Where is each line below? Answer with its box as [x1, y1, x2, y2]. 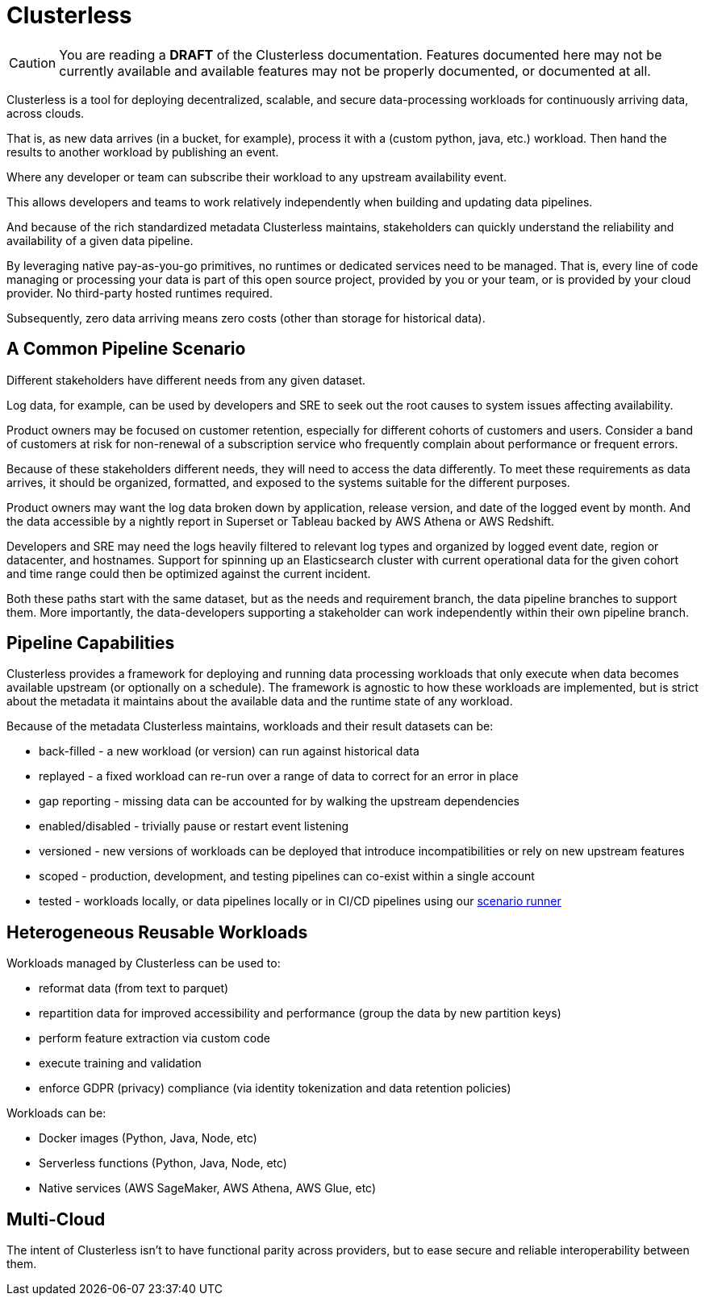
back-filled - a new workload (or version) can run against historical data [39, 744, 419, 759]
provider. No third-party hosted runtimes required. [6, 285, 273, 300]
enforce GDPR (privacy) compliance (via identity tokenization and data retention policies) [39, 1081, 511, 1096]
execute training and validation [39, 1056, 202, 1071]
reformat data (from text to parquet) [39, 981, 229, 996]
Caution [9, 54, 56, 71]
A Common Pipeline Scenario [6, 339, 246, 360]
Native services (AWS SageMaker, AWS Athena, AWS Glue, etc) [39, 1181, 377, 1196]
